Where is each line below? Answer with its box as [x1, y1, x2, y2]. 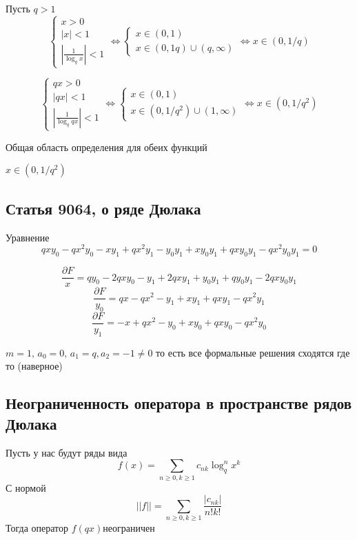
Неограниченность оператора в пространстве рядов [6, 392, 352, 414]
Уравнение [6, 230, 50, 244]
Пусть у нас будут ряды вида [6, 445, 127, 459]
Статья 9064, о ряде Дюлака [6, 197, 201, 219]
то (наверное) [6, 359, 63, 373]
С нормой [6, 480, 46, 494]
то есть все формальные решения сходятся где [156, 345, 350, 359]
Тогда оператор [6, 520, 69, 534]
